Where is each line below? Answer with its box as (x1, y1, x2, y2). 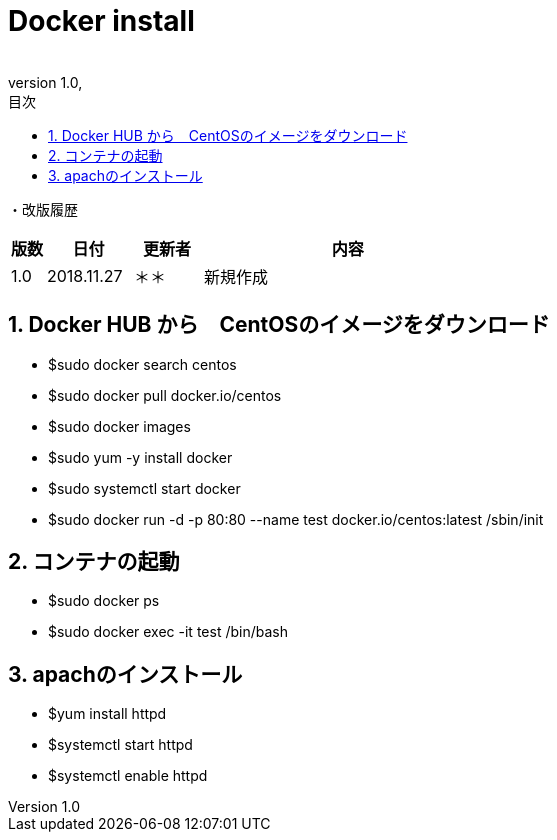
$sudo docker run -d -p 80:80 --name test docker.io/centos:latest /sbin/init (48, 510, 544, 528)
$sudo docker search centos (48, 355, 237, 373)
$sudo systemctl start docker (48, 479, 241, 497)
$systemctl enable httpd (48, 767, 208, 785)
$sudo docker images (48, 417, 191, 435)
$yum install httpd (48, 705, 167, 723)
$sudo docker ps (48, 592, 160, 610)
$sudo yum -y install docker (48, 448, 233, 466)
